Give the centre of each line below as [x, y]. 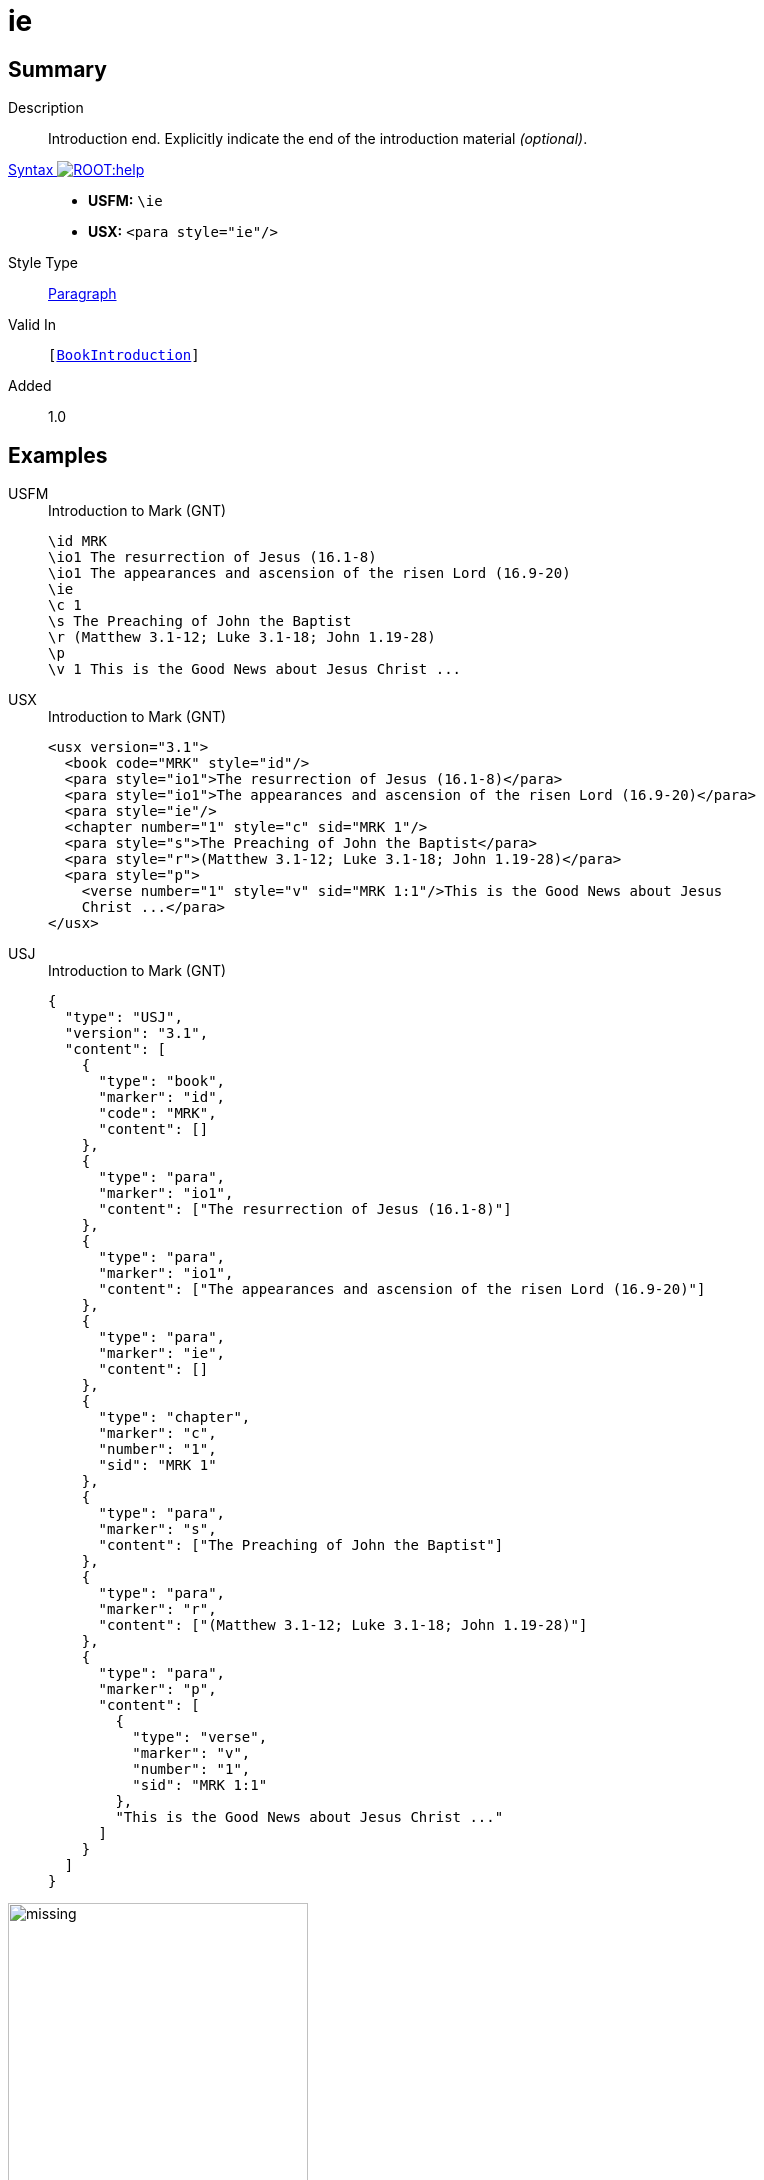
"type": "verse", [200, 1737]
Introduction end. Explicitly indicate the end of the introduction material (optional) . [318, 139]
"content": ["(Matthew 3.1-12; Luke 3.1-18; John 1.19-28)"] [343, 1625]
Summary [57, 69]
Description [46, 108]
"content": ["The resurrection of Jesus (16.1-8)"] [305, 1209]
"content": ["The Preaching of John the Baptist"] [301, 1545]
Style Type [43, 263]
